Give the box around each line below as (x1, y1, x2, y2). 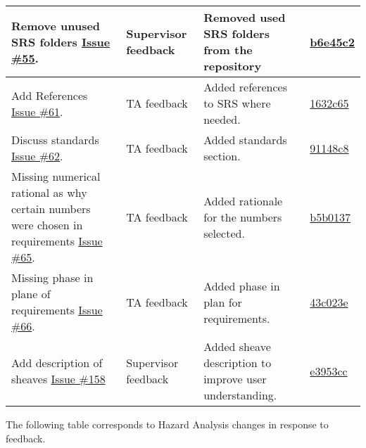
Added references (203, 79, 287, 95)
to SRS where (203, 95, 271, 111)
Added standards (203, 132, 287, 148)
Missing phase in (11, 269, 94, 286)
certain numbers (11, 200, 91, 217)
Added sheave (203, 338, 271, 354)
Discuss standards (11, 132, 99, 148)
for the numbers (203, 208, 282, 225)
